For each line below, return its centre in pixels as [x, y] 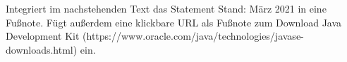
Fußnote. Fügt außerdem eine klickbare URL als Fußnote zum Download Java [174, 22]
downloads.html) [42, 49]
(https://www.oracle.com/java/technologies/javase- [193, 36]
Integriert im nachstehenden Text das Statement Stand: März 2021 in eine [166, 8]
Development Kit [43, 36]
